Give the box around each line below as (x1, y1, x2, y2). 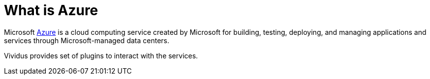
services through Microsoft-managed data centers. (4, 36, 169, 45)
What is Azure (4, 2, 98, 19)
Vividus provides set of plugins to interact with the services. (4, 51, 198, 60)
